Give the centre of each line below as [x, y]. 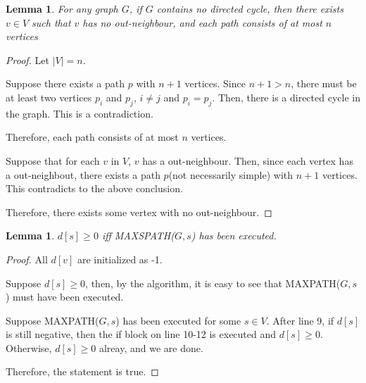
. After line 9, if [300, 320]
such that [51, 22]
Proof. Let [27, 59]
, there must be [324, 83]
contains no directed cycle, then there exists [250, 8]
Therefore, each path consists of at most [92, 137]
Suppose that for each [53, 160]
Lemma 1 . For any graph [62, 8]
